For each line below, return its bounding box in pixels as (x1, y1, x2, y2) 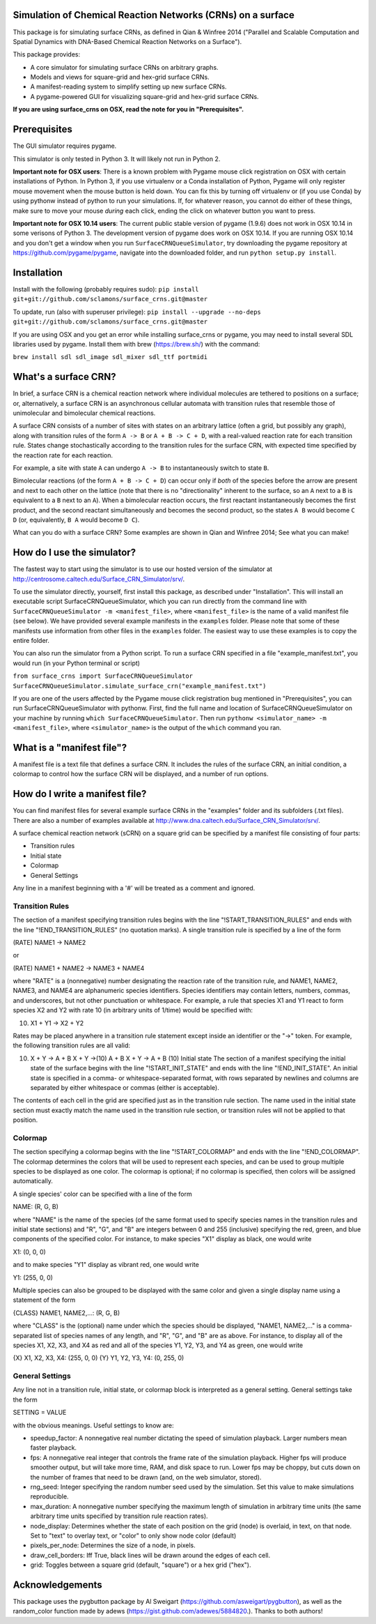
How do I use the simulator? (13, 547, 136, 559)
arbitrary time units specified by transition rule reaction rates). (30, 1512, 208, 1520)
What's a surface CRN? (13, 371, 116, 383)
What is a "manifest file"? (13, 741, 127, 753)
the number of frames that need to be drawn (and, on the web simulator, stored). (30, 1473, 262, 1481)
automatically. (13, 1177, 54, 1185)
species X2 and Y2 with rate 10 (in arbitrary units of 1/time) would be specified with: (13, 1006, 253, 1015)
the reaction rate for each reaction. (13, 450, 113, 460)
